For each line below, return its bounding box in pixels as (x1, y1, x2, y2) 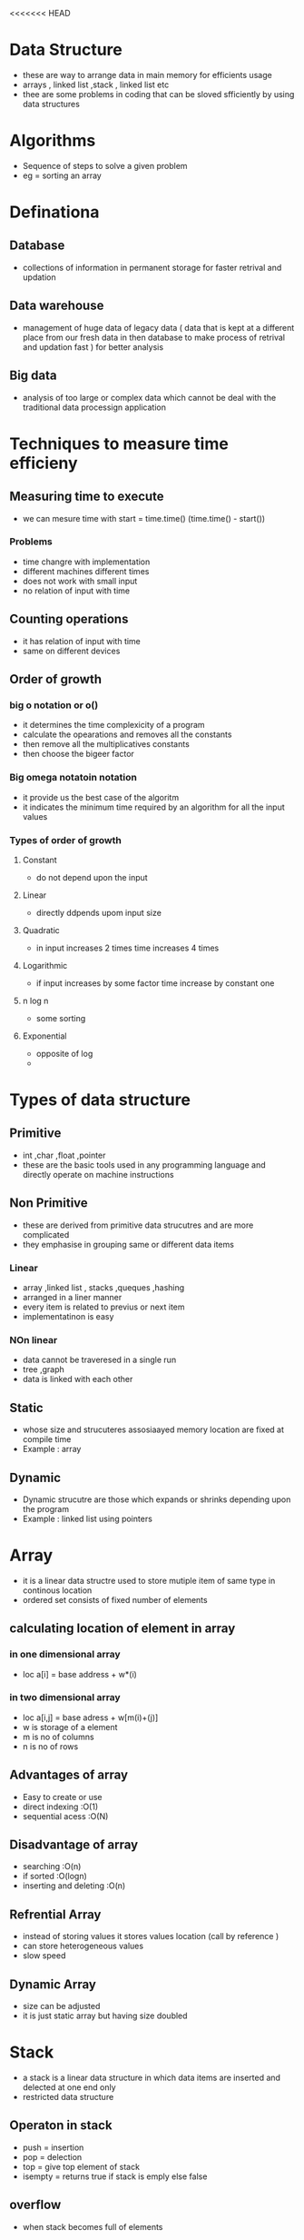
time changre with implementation (22, 556, 151, 567)
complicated (22, 1229, 70, 1239)
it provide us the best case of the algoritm (22, 791, 180, 802)
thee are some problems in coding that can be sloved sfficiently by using (22, 88, 295, 99)
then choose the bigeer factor (22, 749, 134, 760)
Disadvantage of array (9, 1837, 139, 1853)
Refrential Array (9, 1906, 102, 1922)
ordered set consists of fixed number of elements (22, 1594, 208, 1605)
